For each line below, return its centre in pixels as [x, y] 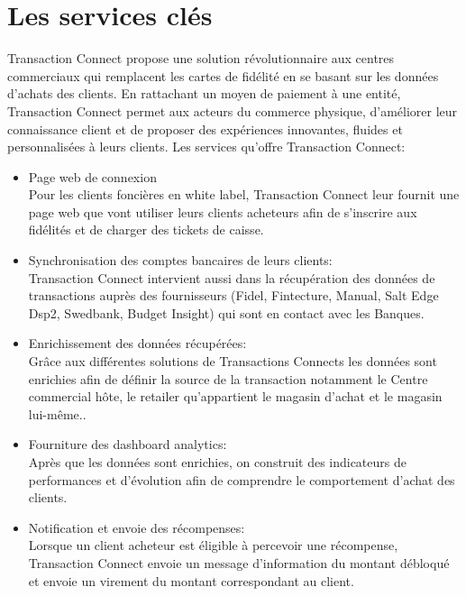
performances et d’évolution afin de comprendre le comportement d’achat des [242, 479]
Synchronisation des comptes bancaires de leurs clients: [180, 260]
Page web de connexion [92, 176]
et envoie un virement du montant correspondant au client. [191, 580]
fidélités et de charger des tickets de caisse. [146, 229]
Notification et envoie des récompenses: [137, 527]
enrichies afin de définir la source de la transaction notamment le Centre [228, 378]
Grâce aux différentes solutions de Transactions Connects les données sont [233, 361]
